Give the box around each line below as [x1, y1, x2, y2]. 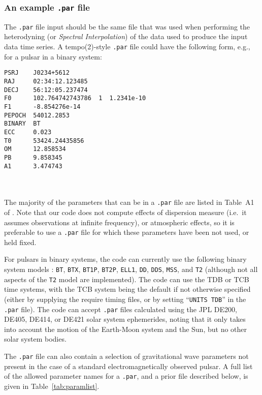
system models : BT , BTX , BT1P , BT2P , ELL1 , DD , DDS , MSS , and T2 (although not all [4, 264, 258, 275]
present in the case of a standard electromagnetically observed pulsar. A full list [4, 360, 253, 371]
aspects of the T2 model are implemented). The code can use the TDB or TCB [4, 274, 249, 284]
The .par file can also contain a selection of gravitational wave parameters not [4, 351, 249, 361]
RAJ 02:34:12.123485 [4, 77, 88, 85]
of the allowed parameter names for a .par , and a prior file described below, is [4, 371, 248, 381]
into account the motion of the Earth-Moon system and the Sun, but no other [4, 323, 247, 334]
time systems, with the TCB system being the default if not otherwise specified [4, 284, 251, 294]
